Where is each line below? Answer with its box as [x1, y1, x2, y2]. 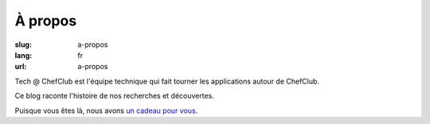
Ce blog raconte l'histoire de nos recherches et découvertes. [14, 91, 215, 101]
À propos [14, 12, 77, 29]
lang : [14, 50, 33, 60]
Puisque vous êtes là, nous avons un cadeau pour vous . [14, 106, 198, 115]
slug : [14, 40, 32, 49]
